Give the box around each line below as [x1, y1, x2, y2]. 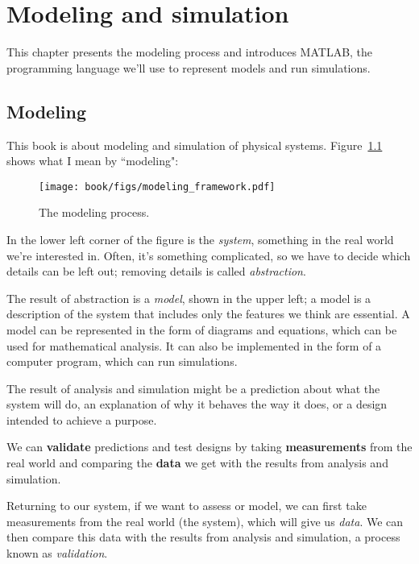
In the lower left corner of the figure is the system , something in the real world [6, 230, 394, 247]
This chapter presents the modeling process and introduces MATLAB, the [6, 44, 373, 60]
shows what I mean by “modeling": [6, 152, 179, 169]
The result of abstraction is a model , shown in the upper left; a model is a [6, 289, 371, 306]
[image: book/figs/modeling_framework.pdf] [39, 180, 276, 193]
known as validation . [6, 545, 108, 562]
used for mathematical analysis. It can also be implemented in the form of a [6, 337, 382, 354]
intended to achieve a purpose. [6, 411, 157, 428]
